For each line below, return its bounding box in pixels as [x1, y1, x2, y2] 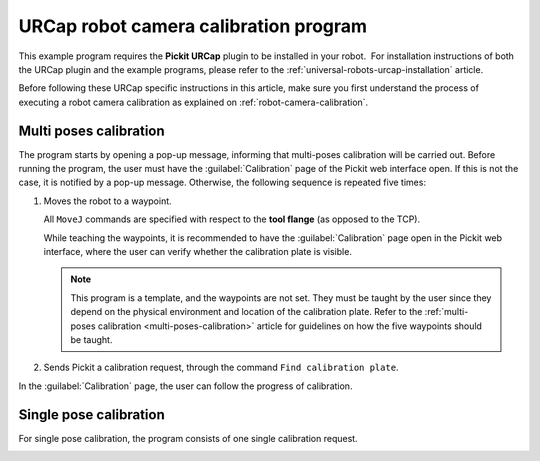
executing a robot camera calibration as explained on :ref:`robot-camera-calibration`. [18, 96, 369, 108]
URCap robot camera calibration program [18, 15, 368, 37]
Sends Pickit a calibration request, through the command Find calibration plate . [43, 361, 399, 374]
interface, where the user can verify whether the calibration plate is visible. [43, 245, 352, 257]
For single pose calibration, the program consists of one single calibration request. [18, 432, 359, 444]
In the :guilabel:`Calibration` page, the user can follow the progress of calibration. [18, 380, 353, 392]
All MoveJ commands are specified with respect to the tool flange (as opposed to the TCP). [43, 213, 420, 225]
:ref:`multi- [424, 306, 469, 318]
